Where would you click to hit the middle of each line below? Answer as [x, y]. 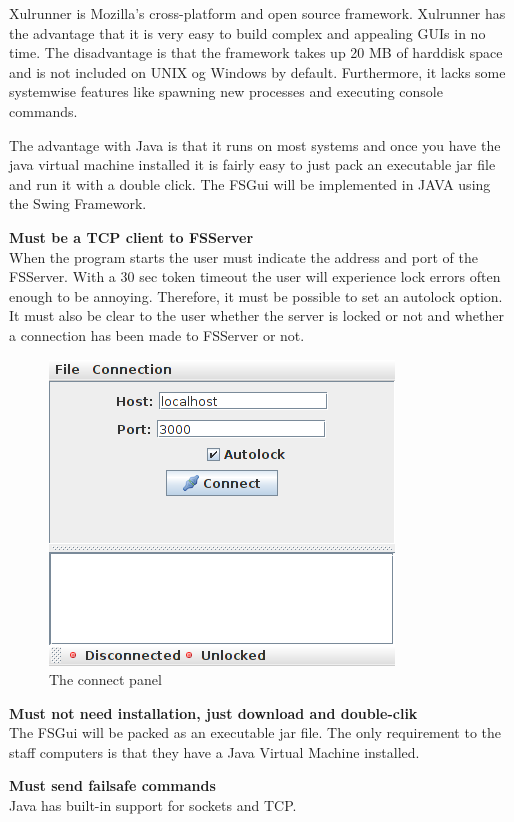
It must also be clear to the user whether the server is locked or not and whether [256, 315]
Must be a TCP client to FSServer [131, 236]
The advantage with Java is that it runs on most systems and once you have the [255, 144]
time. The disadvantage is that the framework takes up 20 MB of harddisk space [256, 52]
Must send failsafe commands [112, 785]
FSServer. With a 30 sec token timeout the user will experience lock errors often [255, 276]
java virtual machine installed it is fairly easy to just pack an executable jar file [252, 164]
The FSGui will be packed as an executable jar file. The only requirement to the [255, 732]
